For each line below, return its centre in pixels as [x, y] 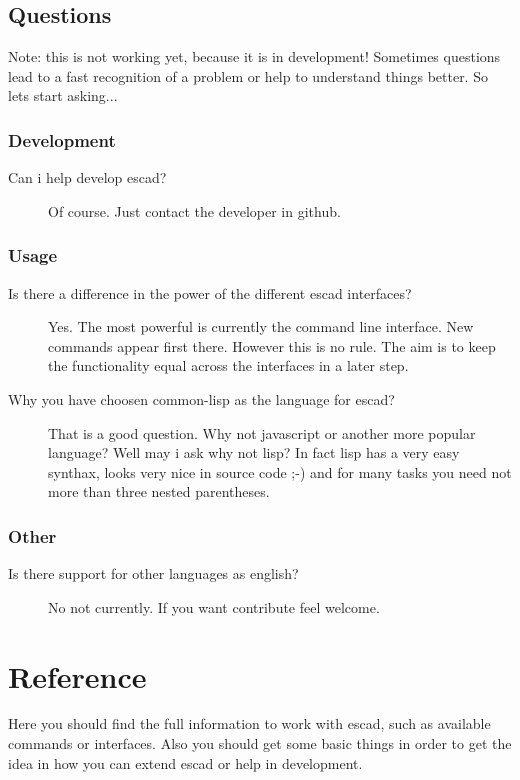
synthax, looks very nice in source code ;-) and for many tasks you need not [280, 471]
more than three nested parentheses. [159, 491]
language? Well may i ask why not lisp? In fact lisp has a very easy [254, 452]
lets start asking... [63, 95]
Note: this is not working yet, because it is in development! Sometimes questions [254, 56]
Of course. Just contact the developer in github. [194, 210]
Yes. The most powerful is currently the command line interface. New [261, 326]
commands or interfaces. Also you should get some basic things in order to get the [260, 743]
